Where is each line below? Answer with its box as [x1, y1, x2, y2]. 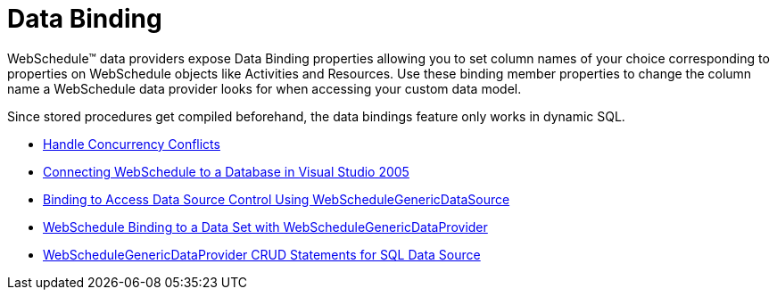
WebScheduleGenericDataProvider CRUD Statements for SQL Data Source [43, 246, 481, 262]
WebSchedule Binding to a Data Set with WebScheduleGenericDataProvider [43, 219, 488, 235]
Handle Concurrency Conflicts [43, 136, 220, 152]
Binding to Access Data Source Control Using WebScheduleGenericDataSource [43, 191, 510, 207]
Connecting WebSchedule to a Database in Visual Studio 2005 [43, 163, 409, 179]
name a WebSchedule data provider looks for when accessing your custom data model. [7, 80, 522, 96]
